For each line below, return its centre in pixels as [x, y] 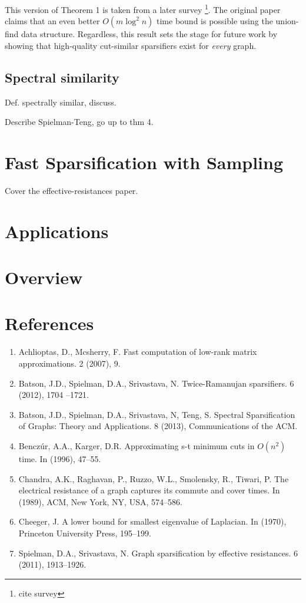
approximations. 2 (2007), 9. [69, 363]
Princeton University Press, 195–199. [85, 533]
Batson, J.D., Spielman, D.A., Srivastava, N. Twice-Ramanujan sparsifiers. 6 [156, 383]
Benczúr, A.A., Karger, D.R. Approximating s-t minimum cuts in [137, 445]
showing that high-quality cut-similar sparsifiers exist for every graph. [131, 45]
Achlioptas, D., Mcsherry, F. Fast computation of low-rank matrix [138, 352]
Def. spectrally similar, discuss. [61, 102]
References [49, 323]
